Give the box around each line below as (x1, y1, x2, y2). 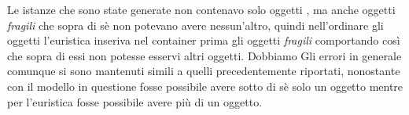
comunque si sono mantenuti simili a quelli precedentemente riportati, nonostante (7, 63, 400, 79)
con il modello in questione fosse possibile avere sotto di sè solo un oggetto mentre (7, 77, 403, 94)
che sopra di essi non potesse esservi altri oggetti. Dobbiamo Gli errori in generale (7, 47, 402, 63)
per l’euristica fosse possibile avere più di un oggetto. (7, 93, 263, 110)
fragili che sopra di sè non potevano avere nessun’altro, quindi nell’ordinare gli (7, 16, 384, 33)
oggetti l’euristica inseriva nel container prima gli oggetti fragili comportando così (7, 32, 400, 49)
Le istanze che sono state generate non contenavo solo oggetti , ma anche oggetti (7, 2, 396, 17)
